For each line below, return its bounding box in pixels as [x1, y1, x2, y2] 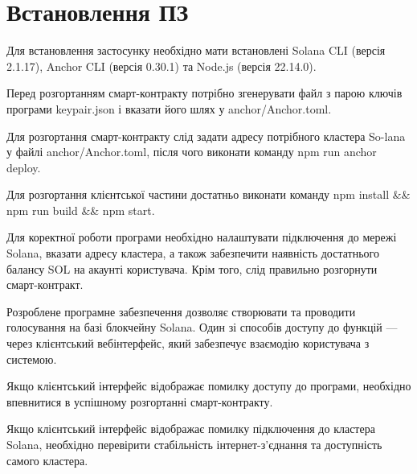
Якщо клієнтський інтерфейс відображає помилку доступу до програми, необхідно [6, 377, 411, 394]
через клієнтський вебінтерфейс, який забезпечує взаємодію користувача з [6, 335, 370, 352]
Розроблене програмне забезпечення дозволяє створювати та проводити [6, 303, 356, 319]
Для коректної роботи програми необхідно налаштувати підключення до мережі [6, 229, 397, 245]
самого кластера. [6, 451, 88, 468]
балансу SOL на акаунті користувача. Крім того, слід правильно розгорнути [6, 260, 378, 277]
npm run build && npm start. [6, 201, 155, 218]
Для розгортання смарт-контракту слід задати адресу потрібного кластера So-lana [6, 127, 406, 144]
